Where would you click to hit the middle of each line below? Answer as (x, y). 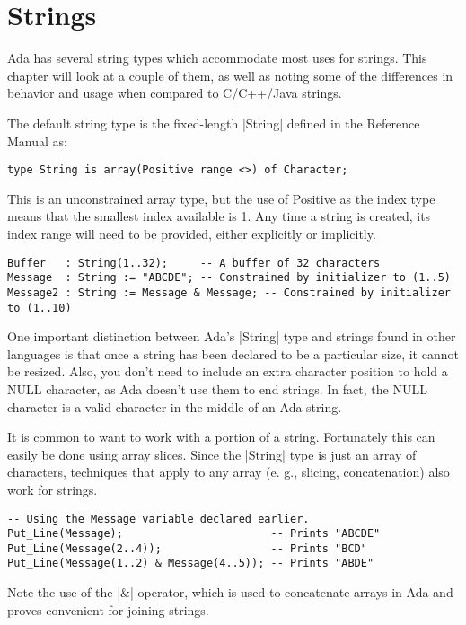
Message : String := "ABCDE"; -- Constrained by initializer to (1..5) (229, 278)
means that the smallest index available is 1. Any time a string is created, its (219, 216)
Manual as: (37, 141)
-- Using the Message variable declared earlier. (158, 519)
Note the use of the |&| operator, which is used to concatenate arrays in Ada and (230, 592)
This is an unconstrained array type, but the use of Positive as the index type (221, 198)
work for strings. (53, 489)
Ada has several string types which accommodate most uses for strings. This (217, 58)
